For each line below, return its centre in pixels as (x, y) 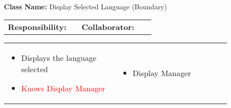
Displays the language (59, 57)
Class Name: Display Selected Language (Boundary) (86, 6)
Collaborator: (108, 27)
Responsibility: (37, 27)
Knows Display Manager (63, 88)
